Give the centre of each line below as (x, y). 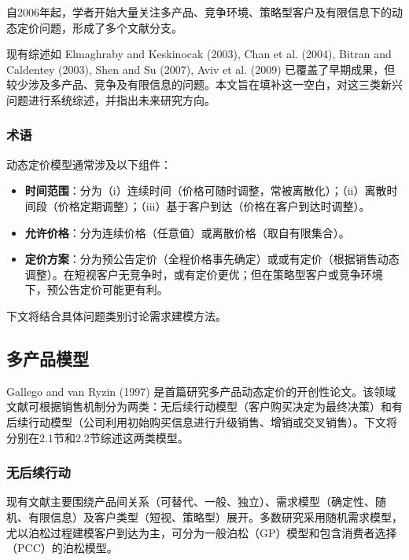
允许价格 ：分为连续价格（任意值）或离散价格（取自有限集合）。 (187, 232)
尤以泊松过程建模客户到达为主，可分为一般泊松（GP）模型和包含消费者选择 (202, 532)
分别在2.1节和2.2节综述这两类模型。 (98, 437)
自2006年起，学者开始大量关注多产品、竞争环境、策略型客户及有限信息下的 (199, 12)
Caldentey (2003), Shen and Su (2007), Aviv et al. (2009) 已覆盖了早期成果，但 (201, 69)
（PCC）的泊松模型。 (62, 548)
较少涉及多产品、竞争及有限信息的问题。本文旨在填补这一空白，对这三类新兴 (204, 84)
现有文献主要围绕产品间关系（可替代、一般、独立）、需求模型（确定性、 (191, 501)
